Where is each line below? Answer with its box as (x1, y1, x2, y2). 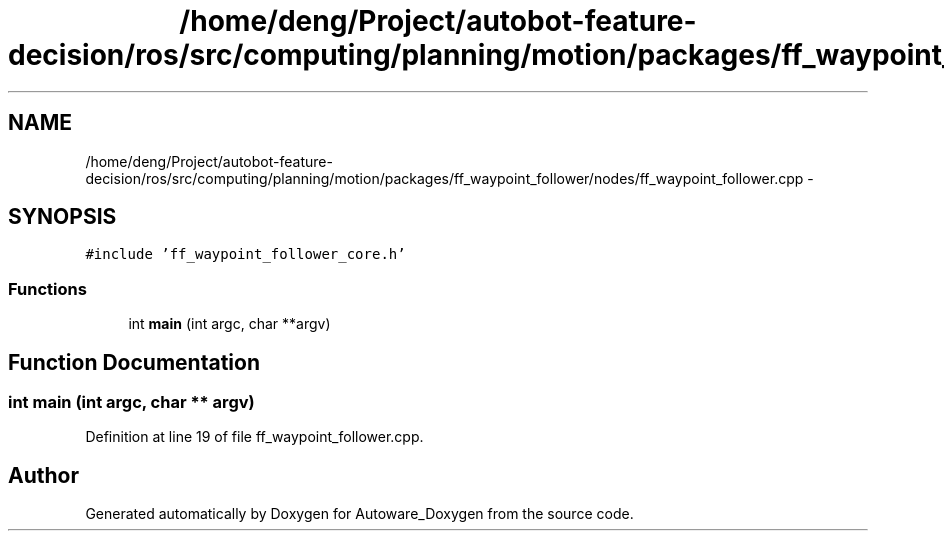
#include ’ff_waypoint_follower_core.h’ (85, 246, 406, 263)
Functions (8, 278, 87, 299)
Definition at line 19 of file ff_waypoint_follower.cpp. (85, 428, 424, 446)
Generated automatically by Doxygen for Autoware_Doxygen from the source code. (85, 505, 634, 523)
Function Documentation (8, 349, 260, 375)
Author (8, 462, 79, 488)
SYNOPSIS (8, 204, 117, 230)
